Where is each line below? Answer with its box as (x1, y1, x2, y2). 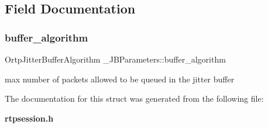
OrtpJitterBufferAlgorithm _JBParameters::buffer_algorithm (5, 53, 226, 65)
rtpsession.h (5, 112, 54, 124)
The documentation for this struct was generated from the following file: (5, 92, 264, 105)
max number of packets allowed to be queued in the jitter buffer (5, 72, 235, 85)
